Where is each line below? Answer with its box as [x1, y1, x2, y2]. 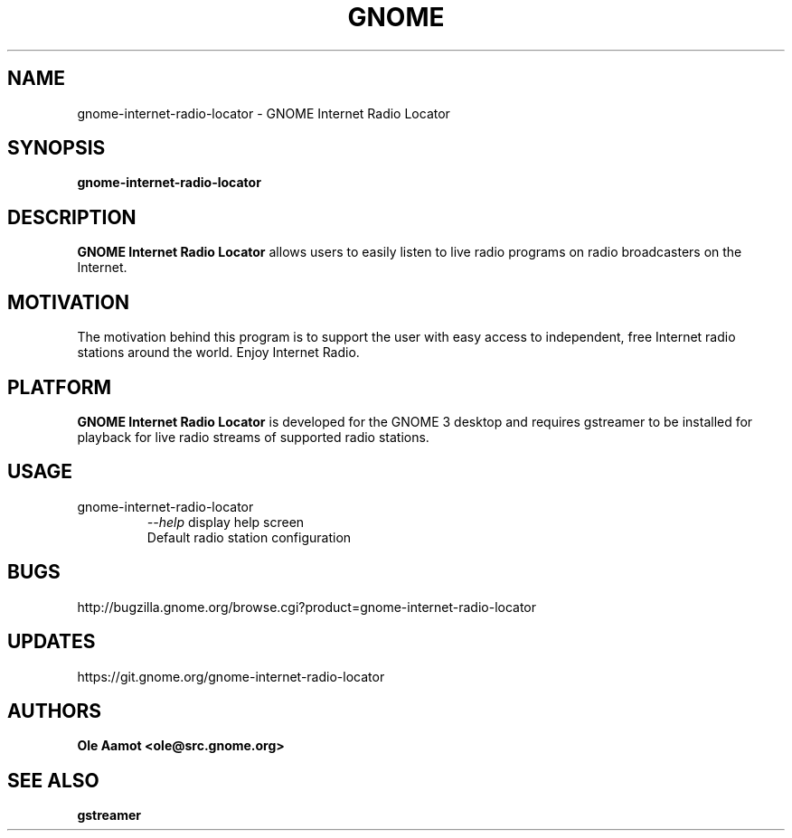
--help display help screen [146, 513, 305, 530]
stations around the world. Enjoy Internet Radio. [77, 344, 360, 361]
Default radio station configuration [146, 529, 352, 545]
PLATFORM [7, 375, 112, 399]
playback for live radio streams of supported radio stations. [77, 428, 429, 445]
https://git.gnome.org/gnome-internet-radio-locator [77, 668, 385, 684]
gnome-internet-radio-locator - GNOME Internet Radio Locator [77, 105, 450, 121]
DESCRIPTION [7, 205, 137, 229]
